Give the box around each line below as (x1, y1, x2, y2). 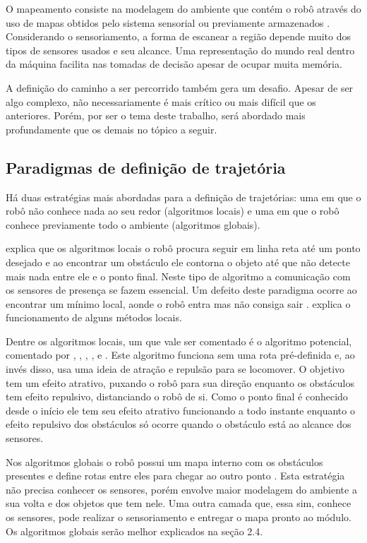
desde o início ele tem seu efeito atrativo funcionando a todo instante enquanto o (6, 402, 355, 417)
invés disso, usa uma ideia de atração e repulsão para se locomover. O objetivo (6, 362, 345, 376)
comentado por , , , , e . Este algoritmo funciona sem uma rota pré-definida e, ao (6, 347, 355, 362)
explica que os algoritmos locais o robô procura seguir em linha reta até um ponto (6, 241, 361, 256)
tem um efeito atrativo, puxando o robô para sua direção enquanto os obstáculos (6, 375, 354, 390)
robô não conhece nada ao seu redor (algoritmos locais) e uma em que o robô (6, 203, 339, 218)
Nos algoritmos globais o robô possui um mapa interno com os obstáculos (6, 454, 323, 469)
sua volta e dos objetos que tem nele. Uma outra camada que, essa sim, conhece (6, 496, 351, 511)
